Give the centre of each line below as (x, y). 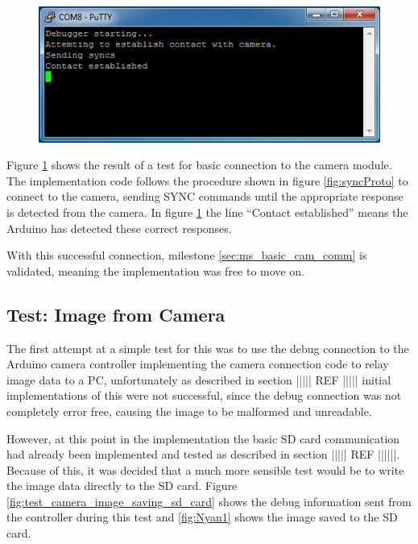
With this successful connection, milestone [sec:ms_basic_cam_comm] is (187, 255)
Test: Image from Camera (116, 314)
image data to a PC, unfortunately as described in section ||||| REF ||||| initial (199, 379)
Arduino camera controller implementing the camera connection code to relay (198, 364)
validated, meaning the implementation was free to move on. (155, 270)
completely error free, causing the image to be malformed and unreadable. (189, 411)
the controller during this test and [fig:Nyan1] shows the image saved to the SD (202, 517)
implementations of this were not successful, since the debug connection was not (204, 395)
